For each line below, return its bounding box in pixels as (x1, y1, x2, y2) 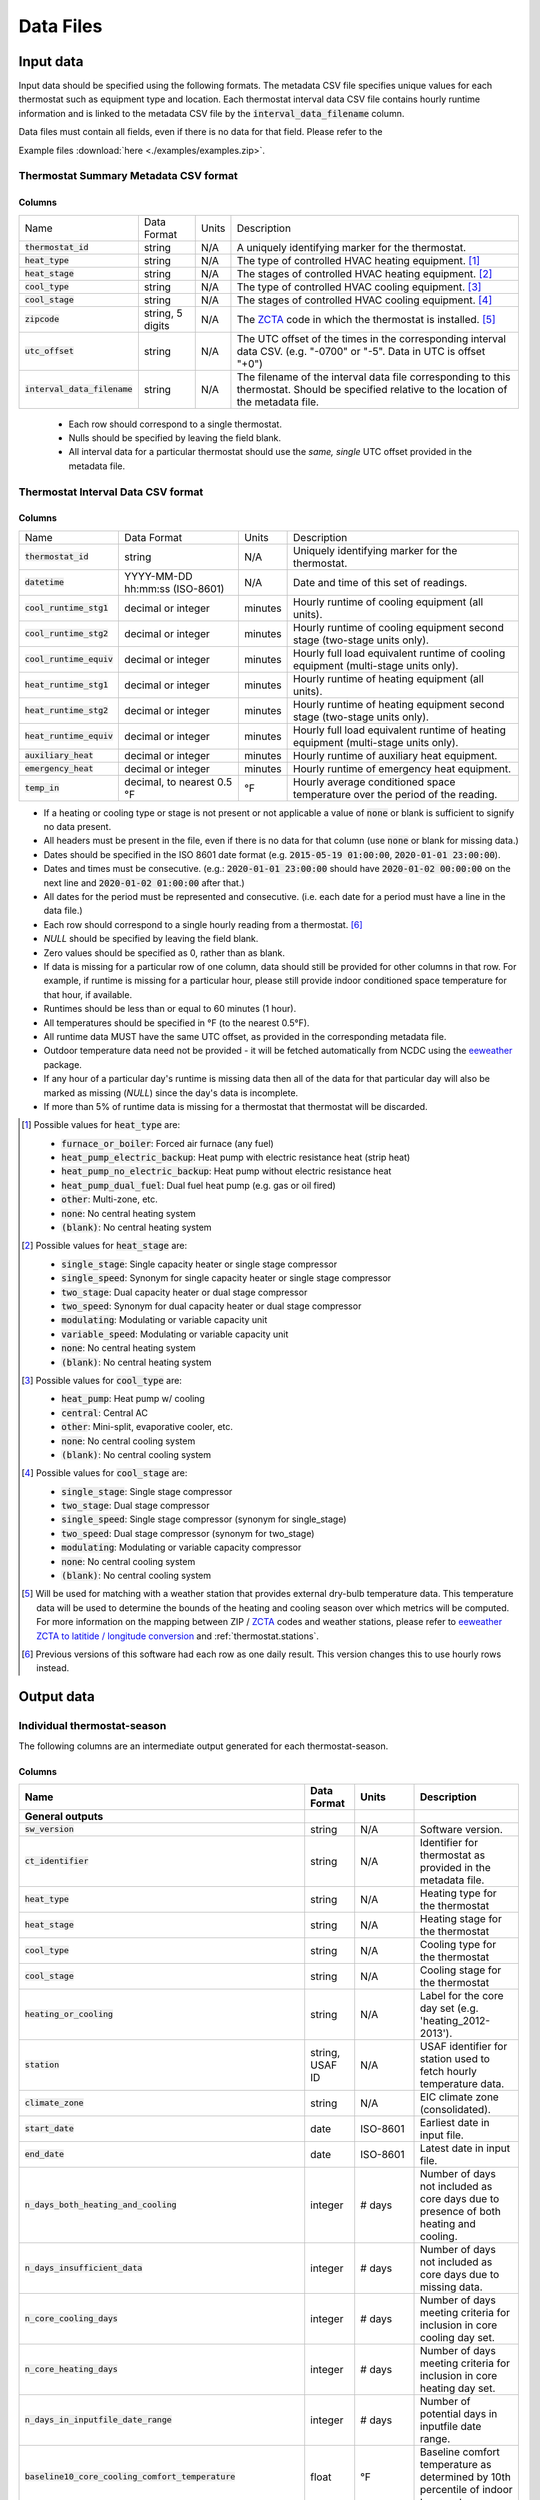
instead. (36, 1662, 70, 1674)
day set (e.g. (420, 2001, 479, 2015)
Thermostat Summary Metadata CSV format (18, 169, 239, 183)
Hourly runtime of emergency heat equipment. (293, 761, 512, 775)
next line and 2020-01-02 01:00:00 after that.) (43, 876, 245, 889)
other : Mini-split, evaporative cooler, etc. (61, 1421, 234, 1433)
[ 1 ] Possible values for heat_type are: (21, 1119, 180, 1131)
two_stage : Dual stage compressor (61, 1500, 210, 1512)
